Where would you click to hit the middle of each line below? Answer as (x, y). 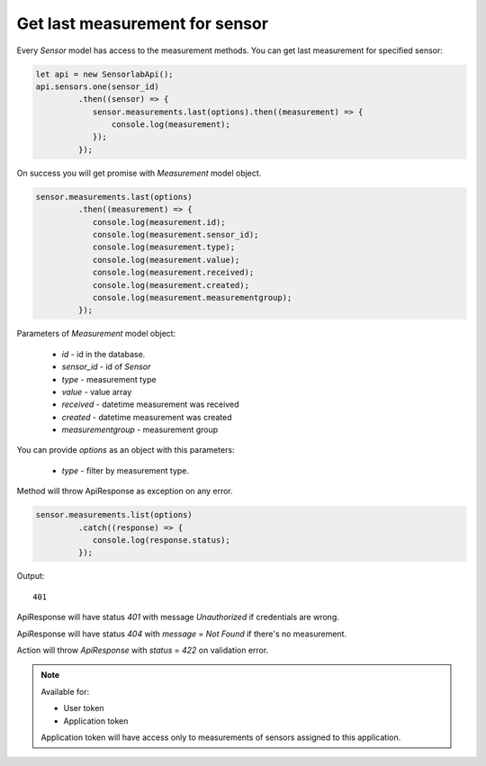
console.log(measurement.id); (159, 222)
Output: (31, 576)
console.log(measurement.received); (173, 273)
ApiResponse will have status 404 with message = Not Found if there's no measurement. (181, 634)
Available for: (65, 691)
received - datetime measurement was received (150, 404)
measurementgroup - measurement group (140, 430)
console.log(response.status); (162, 541)
